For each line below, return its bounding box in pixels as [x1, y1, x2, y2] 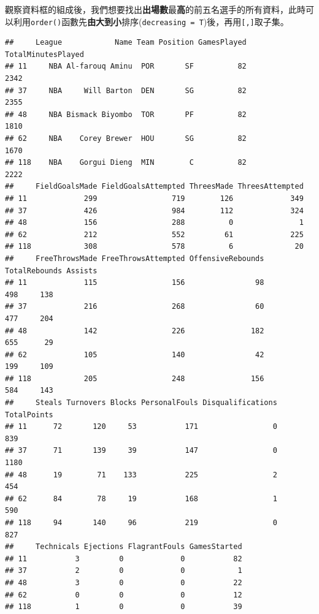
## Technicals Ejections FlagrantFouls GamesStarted [5, 542, 242, 551]
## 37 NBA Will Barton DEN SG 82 [5, 86, 247, 95]
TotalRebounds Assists [5, 266, 98, 275]
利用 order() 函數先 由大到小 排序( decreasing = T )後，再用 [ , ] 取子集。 [13, 15, 289, 28]
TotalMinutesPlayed [5, 50, 84, 59]
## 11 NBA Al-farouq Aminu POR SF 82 [5, 62, 247, 71]
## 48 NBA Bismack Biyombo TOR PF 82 [5, 110, 247, 119]
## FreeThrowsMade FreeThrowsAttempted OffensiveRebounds [5, 254, 264, 263]
